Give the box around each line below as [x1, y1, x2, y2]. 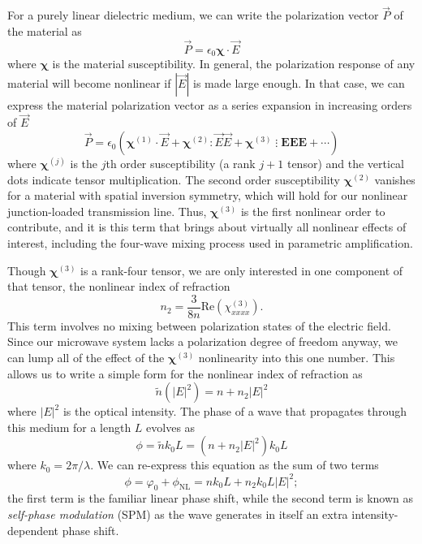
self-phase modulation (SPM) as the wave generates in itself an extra [7, 505, 348, 522]
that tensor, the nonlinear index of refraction [7, 278, 230, 295]
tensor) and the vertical [286, 155, 404, 172]
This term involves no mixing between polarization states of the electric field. [7, 317, 391, 334]
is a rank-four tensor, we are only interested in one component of [80, 261, 403, 278]
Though [7, 261, 46, 278]
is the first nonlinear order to [240, 202, 385, 219]
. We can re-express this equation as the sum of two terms [90, 456, 379, 473]
